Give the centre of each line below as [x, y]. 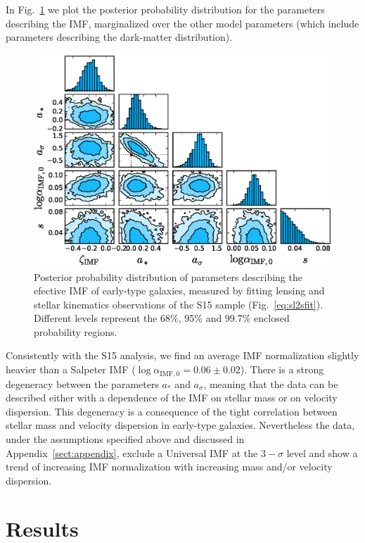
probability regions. [76, 331]
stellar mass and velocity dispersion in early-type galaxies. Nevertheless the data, [180, 425]
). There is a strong [282, 369]
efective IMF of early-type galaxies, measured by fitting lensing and [179, 291]
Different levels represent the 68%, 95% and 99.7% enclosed [162, 318]
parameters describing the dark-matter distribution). [119, 37]
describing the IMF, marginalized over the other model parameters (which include [182, 23]
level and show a [322, 453]
